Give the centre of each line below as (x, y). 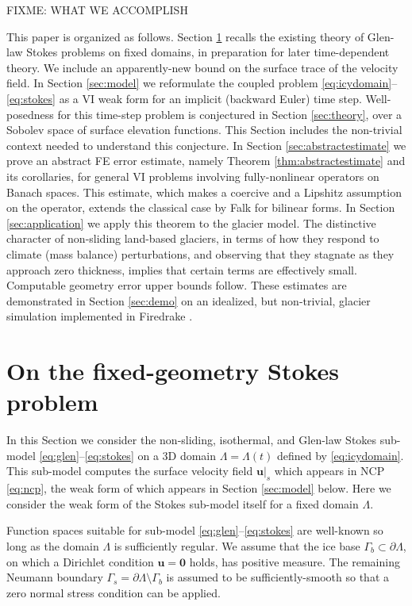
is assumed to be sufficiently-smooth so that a (277, 577)
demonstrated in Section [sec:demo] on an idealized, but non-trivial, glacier (189, 300)
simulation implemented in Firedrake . (100, 316)
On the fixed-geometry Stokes (173, 371)
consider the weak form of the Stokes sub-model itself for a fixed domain (183, 503)
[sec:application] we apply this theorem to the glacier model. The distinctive (191, 222)
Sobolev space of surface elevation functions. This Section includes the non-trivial (204, 130)
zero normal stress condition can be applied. (114, 592)
